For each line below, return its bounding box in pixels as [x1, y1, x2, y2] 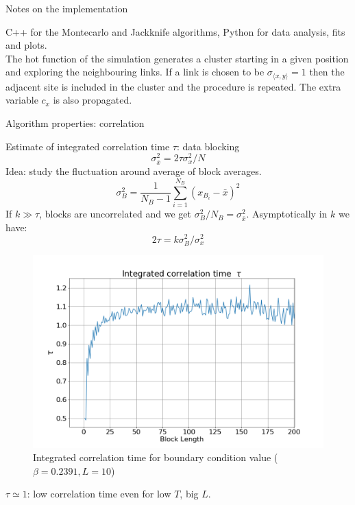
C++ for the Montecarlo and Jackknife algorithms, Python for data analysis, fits [5, 24, 345, 38]
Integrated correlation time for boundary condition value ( [33, 450, 278, 465]
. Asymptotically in [246, 207, 328, 221]
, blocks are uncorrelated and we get [39, 207, 192, 221]
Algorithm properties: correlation [5, 116, 145, 130]
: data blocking [176, 139, 240, 153]
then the [309, 64, 345, 79]
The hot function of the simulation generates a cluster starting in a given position [5, 51, 349, 65]
